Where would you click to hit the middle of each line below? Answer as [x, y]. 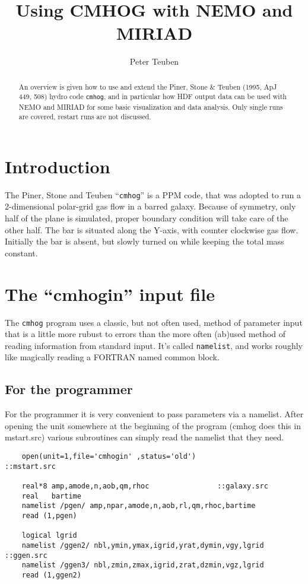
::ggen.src [26, 555]
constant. [21, 253]
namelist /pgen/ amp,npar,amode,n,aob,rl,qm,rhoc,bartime [139, 506]
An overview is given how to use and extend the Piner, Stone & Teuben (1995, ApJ [148, 86]
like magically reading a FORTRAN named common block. [112, 357]
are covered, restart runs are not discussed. [85, 117]
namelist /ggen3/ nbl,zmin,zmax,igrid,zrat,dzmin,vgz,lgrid [143, 565]
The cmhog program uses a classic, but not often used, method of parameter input [154, 322]
